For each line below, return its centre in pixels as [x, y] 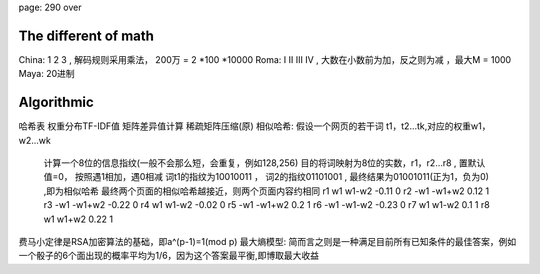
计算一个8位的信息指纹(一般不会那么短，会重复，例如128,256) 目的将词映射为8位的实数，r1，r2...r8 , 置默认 [264, 162]
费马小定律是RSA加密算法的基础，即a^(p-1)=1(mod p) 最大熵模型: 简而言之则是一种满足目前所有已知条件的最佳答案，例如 [267, 241]
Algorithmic [56, 102]
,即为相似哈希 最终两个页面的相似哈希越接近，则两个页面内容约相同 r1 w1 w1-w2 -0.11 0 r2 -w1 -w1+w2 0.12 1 [266, 191]
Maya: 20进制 [46, 74]
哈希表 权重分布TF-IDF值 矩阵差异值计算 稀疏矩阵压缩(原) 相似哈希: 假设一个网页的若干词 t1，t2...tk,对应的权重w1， [254, 126]
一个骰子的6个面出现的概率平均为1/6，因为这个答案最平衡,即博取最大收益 [169, 256]
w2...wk [35, 140]
